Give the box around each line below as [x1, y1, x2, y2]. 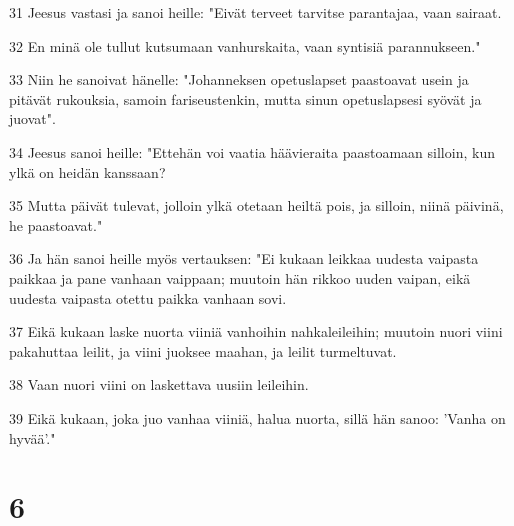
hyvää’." [9, 427, 56, 448]
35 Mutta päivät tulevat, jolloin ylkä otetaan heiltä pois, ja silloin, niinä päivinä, [9, 195, 504, 216]
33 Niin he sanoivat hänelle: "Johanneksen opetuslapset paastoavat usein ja [9, 69, 469, 90]
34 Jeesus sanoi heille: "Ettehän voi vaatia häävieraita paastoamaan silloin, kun [9, 141, 495, 162]
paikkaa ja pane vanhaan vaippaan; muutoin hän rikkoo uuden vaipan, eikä [9, 267, 471, 288]
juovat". [9, 108, 56, 129]
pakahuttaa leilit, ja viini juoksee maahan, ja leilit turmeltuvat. [9, 340, 397, 361]
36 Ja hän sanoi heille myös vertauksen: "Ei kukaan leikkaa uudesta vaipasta [9, 248, 479, 269]
